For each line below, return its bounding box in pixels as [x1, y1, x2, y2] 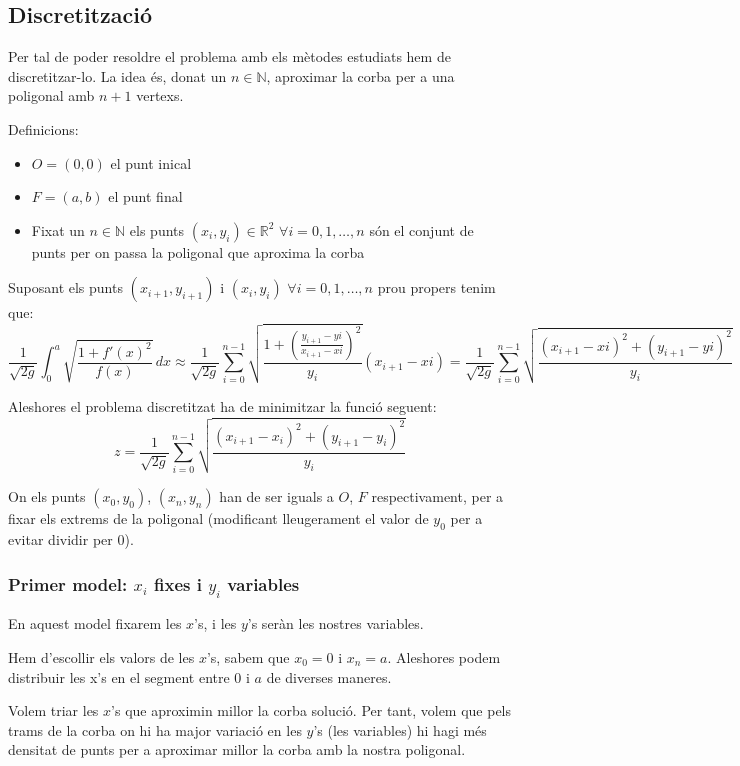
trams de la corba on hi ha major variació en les [8, 719, 302, 740]
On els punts [8, 486, 86, 507]
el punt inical [110, 152, 192, 173]
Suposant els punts [8, 277, 123, 298]
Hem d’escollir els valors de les [8, 646, 195, 667]
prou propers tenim [377, 277, 496, 298]
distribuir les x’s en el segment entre [8, 666, 230, 687]
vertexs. [136, 85, 184, 106]
